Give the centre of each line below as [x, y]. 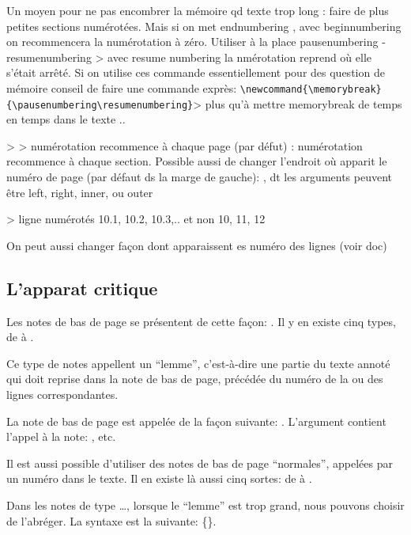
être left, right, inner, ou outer [80, 192]
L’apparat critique [82, 288]
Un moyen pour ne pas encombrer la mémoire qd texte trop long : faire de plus [198, 10]
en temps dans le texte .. [66, 119]
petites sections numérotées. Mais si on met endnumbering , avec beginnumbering [204, 26]
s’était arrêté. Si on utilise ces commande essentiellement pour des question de [196, 72]
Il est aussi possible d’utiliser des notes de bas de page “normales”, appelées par [200, 463]
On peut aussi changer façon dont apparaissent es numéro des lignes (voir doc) [197, 245]
